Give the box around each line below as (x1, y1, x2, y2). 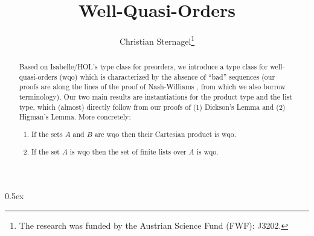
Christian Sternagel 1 (119, 33, 195, 47)
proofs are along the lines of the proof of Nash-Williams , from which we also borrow (19, 81, 286, 92)
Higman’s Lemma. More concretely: (19, 112, 131, 122)
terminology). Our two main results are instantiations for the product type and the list (19, 92, 292, 102)
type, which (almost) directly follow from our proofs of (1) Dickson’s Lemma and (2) (19, 101, 286, 112)
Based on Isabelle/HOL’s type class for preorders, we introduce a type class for (19, 62, 268, 72)
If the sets (31, 129, 63, 139)
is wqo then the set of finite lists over (69, 146, 187, 156)
